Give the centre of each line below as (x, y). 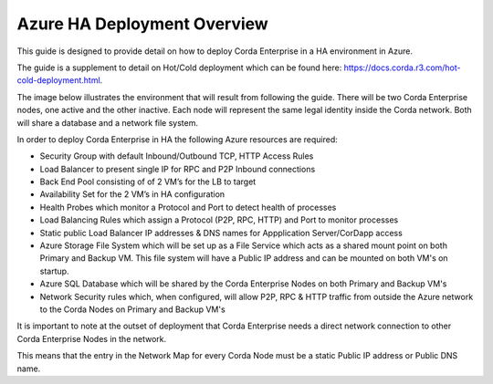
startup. (54, 271)
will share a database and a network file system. (108, 122)
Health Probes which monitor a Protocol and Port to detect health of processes (188, 207)
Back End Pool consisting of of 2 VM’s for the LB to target (148, 182)
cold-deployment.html (58, 80)
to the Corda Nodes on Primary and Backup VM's (132, 309)
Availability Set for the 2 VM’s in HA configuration (132, 194)
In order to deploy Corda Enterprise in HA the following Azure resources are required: (177, 139)
